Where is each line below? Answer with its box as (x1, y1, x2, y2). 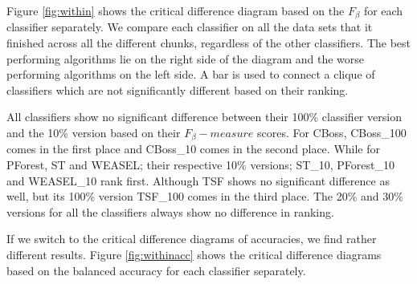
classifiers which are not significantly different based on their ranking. (6, 81, 349, 98)
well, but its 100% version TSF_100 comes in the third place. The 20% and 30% (6, 188, 403, 205)
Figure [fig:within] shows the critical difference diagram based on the (6, 2, 345, 18)
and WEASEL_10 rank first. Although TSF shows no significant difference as (6, 172, 390, 189)
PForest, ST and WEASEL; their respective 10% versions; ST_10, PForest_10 (6, 156, 395, 173)
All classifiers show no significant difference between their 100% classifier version (6, 108, 402, 125)
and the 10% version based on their (6, 124, 181, 141)
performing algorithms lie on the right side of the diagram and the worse (6, 50, 364, 67)
